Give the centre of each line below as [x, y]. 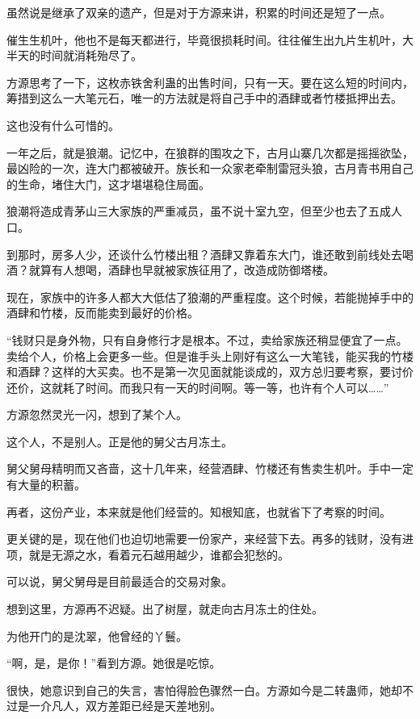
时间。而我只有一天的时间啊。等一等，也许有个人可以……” [237, 387]
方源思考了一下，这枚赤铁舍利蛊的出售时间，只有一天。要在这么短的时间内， [210, 82]
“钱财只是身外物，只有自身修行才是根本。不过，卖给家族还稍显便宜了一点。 [207, 339]
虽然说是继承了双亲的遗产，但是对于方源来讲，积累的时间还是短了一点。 [199, 12]
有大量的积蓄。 [46, 485]
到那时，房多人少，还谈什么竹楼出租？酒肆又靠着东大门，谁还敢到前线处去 [204, 254]
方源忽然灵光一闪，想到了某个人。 [97, 414]
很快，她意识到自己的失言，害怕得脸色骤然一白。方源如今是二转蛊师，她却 [204, 690]
